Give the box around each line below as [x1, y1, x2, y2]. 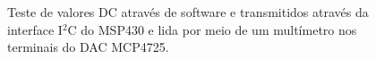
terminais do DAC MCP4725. [7, 38, 169, 56]
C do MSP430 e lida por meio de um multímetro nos [67, 20, 357, 38]
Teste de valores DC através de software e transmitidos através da [7, 3, 369, 21]
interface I [7, 20, 63, 38]
